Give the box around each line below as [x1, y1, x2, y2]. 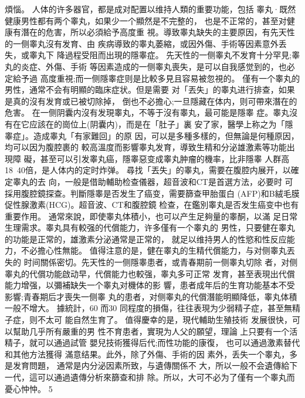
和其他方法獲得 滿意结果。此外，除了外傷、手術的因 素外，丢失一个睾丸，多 [5, 348, 298, 360]
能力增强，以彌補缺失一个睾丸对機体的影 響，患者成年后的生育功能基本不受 [5, 279, 295, 291]
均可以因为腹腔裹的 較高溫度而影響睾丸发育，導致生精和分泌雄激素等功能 [5, 141, 287, 153]
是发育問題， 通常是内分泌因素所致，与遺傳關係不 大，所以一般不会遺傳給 [5, 359, 290, 372]
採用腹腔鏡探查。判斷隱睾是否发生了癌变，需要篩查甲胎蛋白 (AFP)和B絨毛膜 [5, 187, 300, 199]
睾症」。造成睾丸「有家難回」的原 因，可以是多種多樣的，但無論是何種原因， [5, 129, 299, 141]
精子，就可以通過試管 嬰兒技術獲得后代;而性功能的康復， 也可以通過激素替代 [5, 336, 300, 349]
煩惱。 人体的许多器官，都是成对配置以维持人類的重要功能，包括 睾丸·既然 [5, 3, 296, 15]
